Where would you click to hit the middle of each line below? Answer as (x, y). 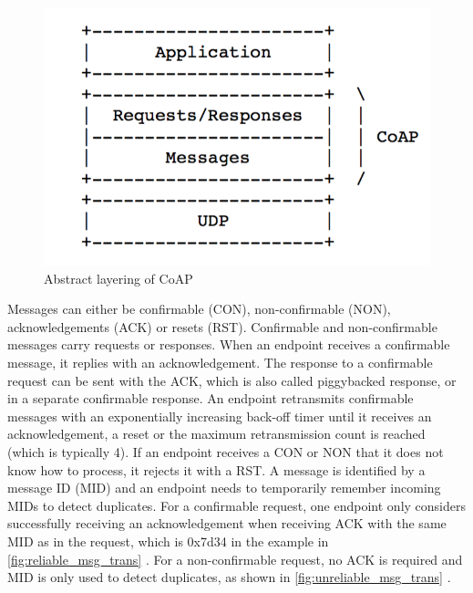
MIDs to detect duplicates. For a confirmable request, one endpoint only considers (236, 505)
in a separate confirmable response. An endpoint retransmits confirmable (211, 398)
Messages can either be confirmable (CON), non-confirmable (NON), (199, 309)
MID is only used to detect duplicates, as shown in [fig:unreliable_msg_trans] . (229, 577)
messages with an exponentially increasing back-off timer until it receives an (220, 416)
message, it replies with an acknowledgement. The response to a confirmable (220, 363)
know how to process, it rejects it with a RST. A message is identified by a (216, 469)
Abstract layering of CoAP (118, 278)
